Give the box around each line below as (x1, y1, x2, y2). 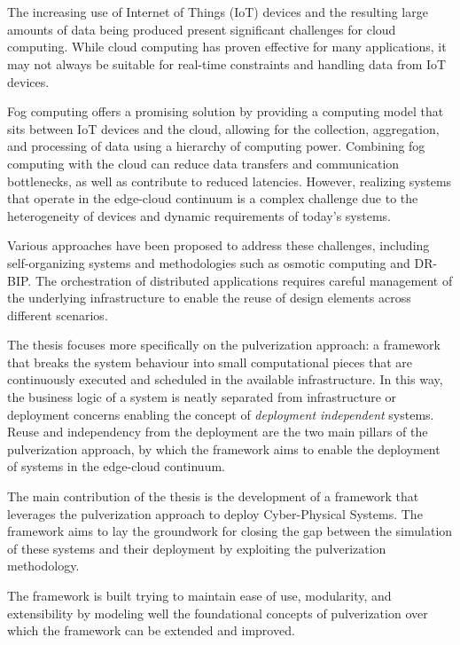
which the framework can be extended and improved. (7, 621, 295, 640)
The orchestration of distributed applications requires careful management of (35, 271, 453, 289)
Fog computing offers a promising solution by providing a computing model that (7, 102, 444, 121)
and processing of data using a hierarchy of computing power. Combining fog (7, 137, 425, 155)
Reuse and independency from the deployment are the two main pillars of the (7, 422, 428, 441)
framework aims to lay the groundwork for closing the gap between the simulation (7, 522, 453, 540)
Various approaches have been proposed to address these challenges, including (7, 236, 430, 255)
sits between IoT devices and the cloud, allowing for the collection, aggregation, (7, 119, 440, 138)
